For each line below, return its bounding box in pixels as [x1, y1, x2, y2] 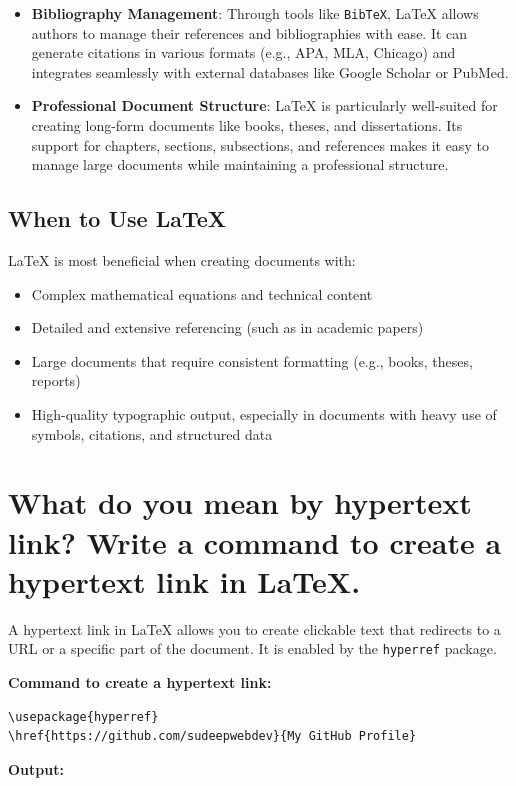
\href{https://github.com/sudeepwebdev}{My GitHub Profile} [8, 729, 417, 744]
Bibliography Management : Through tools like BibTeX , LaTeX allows [31, 3, 479, 23]
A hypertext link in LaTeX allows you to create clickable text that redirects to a [8, 618, 501, 639]
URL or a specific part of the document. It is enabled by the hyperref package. [8, 638, 497, 659]
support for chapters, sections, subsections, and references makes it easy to [31, 134, 489, 155]
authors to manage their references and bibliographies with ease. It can [31, 22, 468, 43]
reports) [31, 370, 81, 391]
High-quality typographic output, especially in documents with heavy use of [31, 403, 497, 424]
